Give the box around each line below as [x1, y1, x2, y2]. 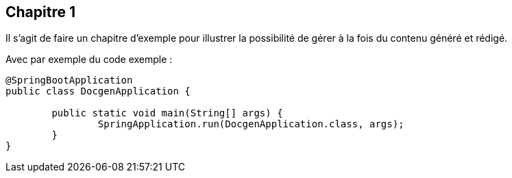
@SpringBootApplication [5, 75, 133, 86]
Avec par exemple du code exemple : [5, 53, 173, 66]
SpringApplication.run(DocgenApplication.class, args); [97, 118, 404, 130]
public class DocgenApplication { [5, 86, 191, 97]
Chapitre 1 [5, 3, 75, 21]
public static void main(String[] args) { [51, 107, 283, 119]
